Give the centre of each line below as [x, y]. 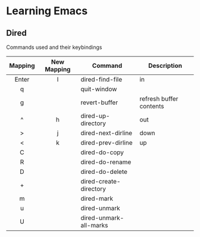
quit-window [99, 89]
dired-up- [95, 116]
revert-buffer [99, 102]
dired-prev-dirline [106, 143]
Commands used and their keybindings [54, 47]
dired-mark [96, 199]
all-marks [94, 225]
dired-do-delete [104, 172]
